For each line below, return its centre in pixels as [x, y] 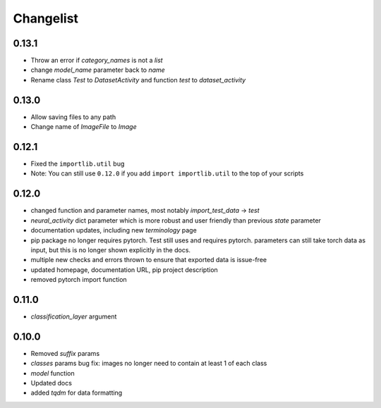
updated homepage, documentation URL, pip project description [124, 270]
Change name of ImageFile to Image [84, 127]
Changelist [46, 18]
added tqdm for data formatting [77, 393]
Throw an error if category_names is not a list [97, 61]
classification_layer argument [74, 316]
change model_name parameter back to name [98, 70]
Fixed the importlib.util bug [78, 164]
